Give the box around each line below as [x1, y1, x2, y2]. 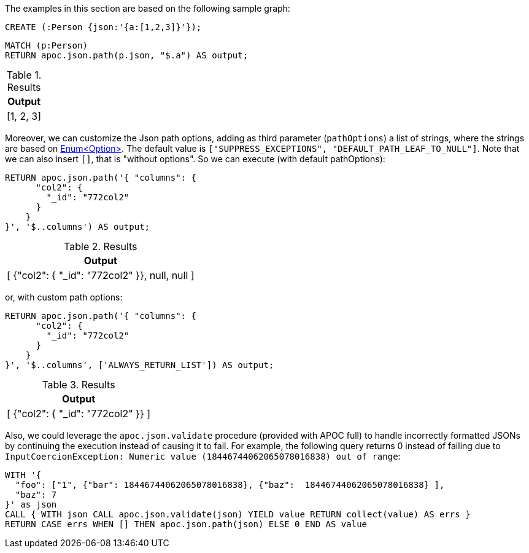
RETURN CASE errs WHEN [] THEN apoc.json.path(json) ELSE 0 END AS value [5, 519, 368, 529]
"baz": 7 [15, 490, 57, 500]
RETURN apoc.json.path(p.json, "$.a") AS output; [5, 50, 249, 60]
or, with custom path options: [5, 292, 123, 302]
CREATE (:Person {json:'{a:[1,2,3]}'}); [5, 22, 202, 32]
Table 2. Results [64, 240, 137, 253]
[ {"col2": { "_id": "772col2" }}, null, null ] [7, 269, 195, 281]
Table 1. [6, 69, 42, 81]
